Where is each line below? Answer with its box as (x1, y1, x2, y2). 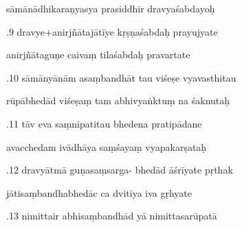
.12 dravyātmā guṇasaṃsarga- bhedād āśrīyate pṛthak (6, 163, 233, 177)
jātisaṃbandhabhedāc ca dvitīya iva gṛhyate (6, 185, 192, 200)
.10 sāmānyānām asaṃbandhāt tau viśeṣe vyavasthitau (6, 70, 236, 84)
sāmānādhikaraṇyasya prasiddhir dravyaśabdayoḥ (6, 1, 215, 15)
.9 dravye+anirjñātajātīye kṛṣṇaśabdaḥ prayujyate (6, 24, 218, 38)
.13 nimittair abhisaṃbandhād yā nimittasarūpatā (6, 208, 217, 223)
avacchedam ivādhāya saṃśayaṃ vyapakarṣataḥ (6, 139, 207, 154)
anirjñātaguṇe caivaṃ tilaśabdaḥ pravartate (6, 47, 190, 62)
